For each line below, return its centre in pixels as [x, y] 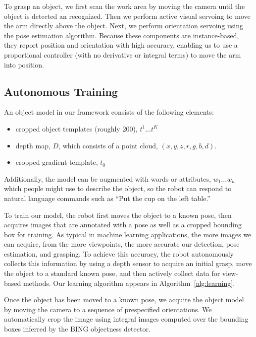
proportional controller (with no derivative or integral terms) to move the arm [123, 54]
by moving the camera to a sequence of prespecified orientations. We [108, 309]
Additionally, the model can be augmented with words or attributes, [107, 178]
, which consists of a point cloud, [108, 145]
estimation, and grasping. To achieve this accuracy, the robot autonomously [119, 253]
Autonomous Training [61, 91]
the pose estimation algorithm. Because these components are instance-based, [122, 35]
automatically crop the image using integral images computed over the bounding [126, 319]
